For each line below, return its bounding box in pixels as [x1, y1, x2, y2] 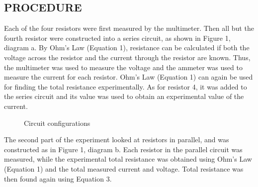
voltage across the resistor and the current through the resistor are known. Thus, [4, 52, 251, 62]
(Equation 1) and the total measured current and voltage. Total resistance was [4, 163, 244, 174]
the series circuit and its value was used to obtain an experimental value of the [4, 91, 244, 101]
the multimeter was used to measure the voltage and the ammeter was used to [4, 62, 243, 72]
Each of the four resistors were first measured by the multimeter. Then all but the [4, 23, 254, 33]
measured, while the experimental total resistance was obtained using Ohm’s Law [4, 154, 252, 164]
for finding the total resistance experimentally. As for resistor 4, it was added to [4, 81, 247, 92]
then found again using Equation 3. [4, 173, 112, 184]
